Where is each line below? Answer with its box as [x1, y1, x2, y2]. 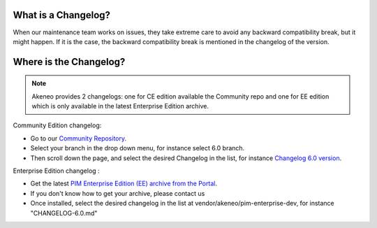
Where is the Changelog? [13, 56, 126, 68]
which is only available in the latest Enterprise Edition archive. [31, 102, 209, 111]
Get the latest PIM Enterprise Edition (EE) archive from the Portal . [30, 179, 218, 188]
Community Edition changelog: [13, 121, 102, 129]
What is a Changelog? [13, 9, 111, 21]
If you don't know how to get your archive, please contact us [30, 189, 205, 197]
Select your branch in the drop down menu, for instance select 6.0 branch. [30, 144, 245, 152]
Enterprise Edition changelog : [13, 166, 101, 175]
